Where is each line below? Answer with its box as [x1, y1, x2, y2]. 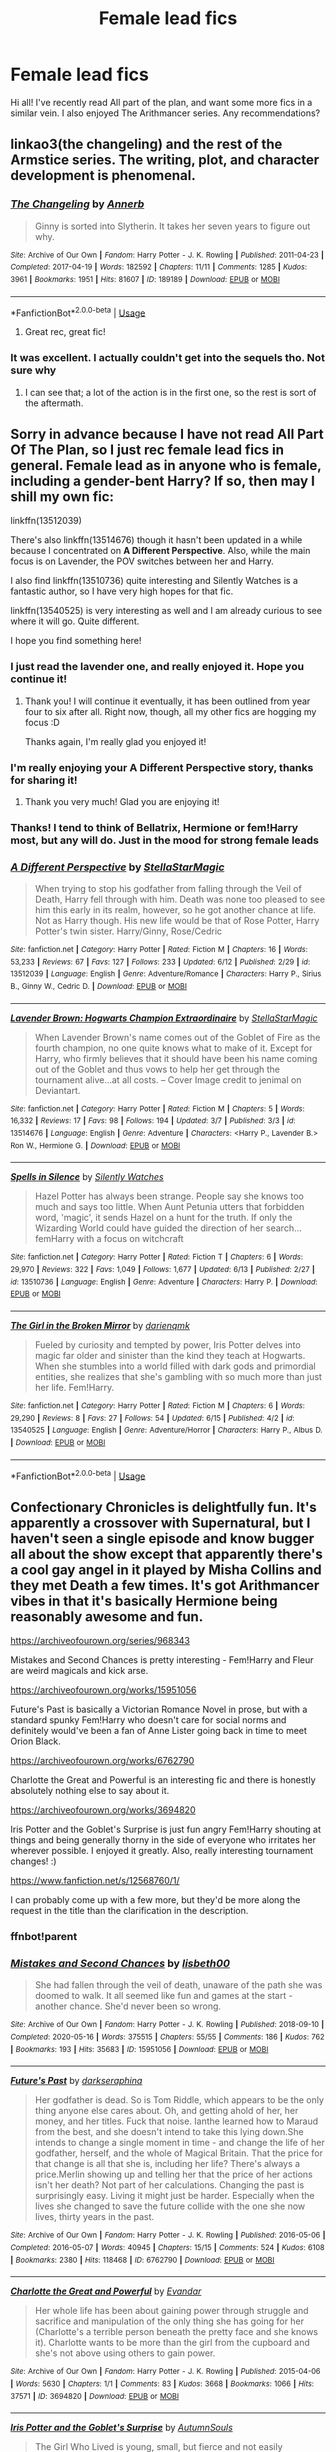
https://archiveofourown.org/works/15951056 [10, 1684, 197, 1696]
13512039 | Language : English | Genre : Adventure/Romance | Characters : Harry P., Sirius [10, 969, 322, 979]
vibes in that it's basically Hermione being [10, 1592, 278, 1609]
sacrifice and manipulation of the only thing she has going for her [34, 2315, 305, 2327]
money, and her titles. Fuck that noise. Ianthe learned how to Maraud [34, 2115, 319, 2127]
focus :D [24, 716, 60, 728]
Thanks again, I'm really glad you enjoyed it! [24, 735, 207, 747]
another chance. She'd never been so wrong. [34, 2000, 222, 2012]
